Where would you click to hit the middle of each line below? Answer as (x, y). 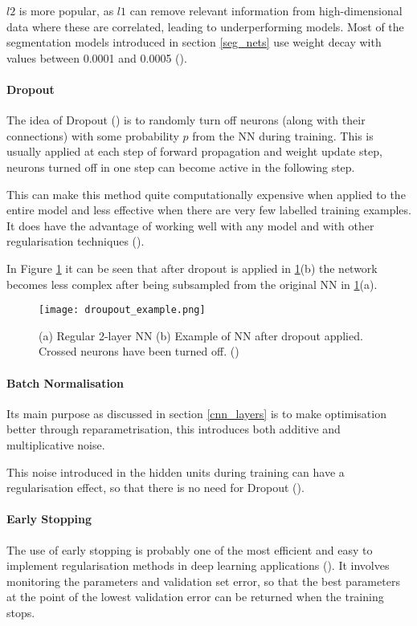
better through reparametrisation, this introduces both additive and (174, 429)
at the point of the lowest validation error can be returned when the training (195, 597)
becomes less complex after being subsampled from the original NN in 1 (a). (192, 284)
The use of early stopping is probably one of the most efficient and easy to (190, 549)
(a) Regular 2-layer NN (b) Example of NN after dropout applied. (201, 335)
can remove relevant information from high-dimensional (266, 10)
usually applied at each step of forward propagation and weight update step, (194, 151)
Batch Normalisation (65, 382)
